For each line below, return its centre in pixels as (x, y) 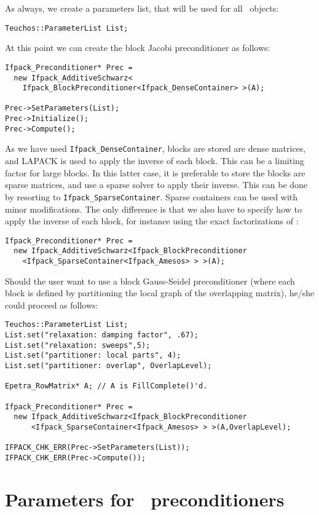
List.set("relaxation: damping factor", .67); (102, 335)
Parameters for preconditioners (145, 499)
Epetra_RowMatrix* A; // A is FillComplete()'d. (106, 386)
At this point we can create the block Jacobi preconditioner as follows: (138, 48)
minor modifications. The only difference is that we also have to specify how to (153, 209)
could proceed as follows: (52, 305)
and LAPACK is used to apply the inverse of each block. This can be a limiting (155, 161)
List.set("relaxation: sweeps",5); (78, 345)
